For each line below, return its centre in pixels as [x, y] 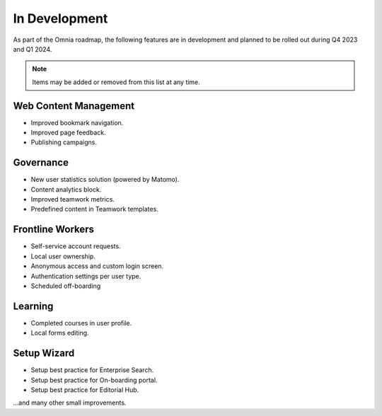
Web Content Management [74, 106]
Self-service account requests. [76, 246]
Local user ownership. [63, 256]
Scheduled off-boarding [66, 286]
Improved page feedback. [68, 133]
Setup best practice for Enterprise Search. [92, 370]
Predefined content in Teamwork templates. [94, 209]
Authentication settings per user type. [86, 276]
